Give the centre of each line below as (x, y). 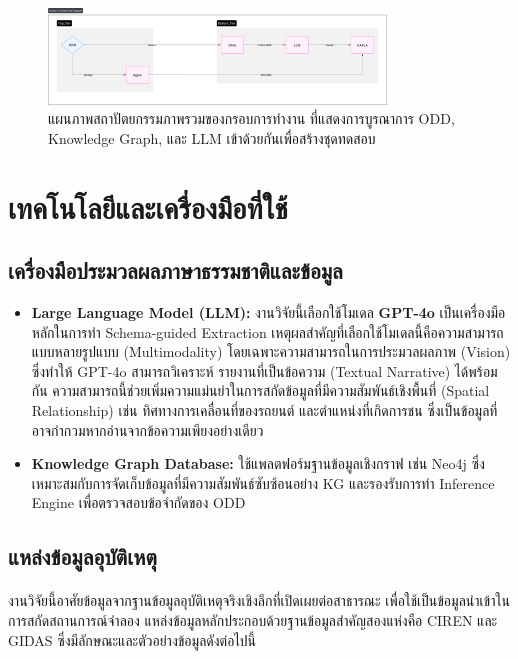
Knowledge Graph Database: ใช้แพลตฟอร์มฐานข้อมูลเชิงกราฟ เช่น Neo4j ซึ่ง (258, 463)
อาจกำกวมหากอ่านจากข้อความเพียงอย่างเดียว (147, 429)
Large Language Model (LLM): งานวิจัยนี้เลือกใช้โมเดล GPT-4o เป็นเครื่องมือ (268, 312)
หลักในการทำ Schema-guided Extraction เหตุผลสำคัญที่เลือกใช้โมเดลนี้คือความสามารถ (267, 331)
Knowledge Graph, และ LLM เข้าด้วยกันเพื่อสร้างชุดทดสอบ (212, 137)
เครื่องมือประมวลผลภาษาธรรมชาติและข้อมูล (175, 270)
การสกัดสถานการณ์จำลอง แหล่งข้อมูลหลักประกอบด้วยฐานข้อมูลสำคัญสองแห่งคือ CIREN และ (253, 619)
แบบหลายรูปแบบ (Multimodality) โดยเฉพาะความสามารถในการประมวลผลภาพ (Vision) (271, 351)
